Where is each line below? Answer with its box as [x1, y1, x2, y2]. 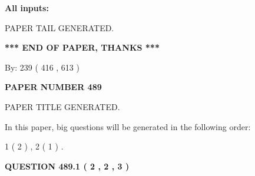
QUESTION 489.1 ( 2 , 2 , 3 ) [5, 160, 130, 172]
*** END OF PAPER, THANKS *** [5, 41, 160, 54]
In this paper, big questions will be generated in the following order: [5, 120, 251, 132]
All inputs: [5, 2, 49, 14]
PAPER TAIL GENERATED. [5, 21, 114, 34]
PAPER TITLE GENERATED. [5, 100, 120, 112]
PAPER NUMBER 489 [5, 81, 102, 93]
